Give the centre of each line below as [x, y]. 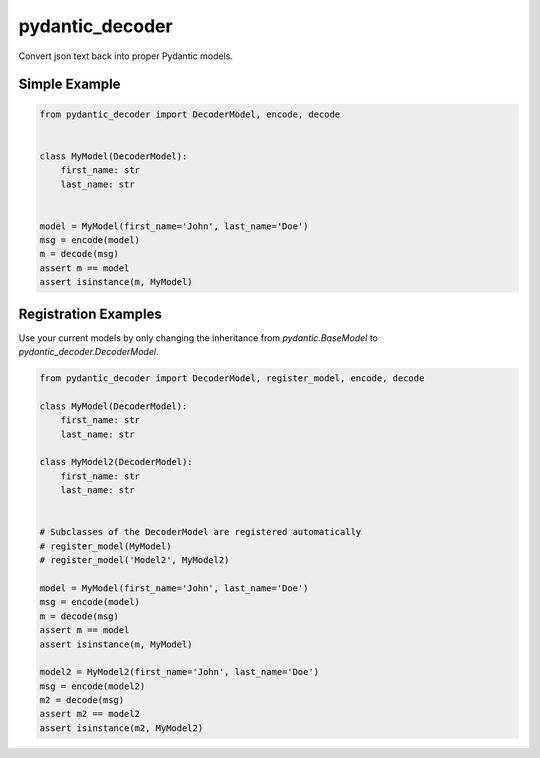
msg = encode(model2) [92, 686]
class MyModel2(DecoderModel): [116, 462]
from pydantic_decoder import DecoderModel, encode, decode [190, 114]
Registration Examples [90, 313]
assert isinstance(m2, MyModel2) [121, 728]
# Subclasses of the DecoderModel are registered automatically [200, 532]
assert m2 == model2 [89, 714]
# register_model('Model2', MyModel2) [134, 560]
